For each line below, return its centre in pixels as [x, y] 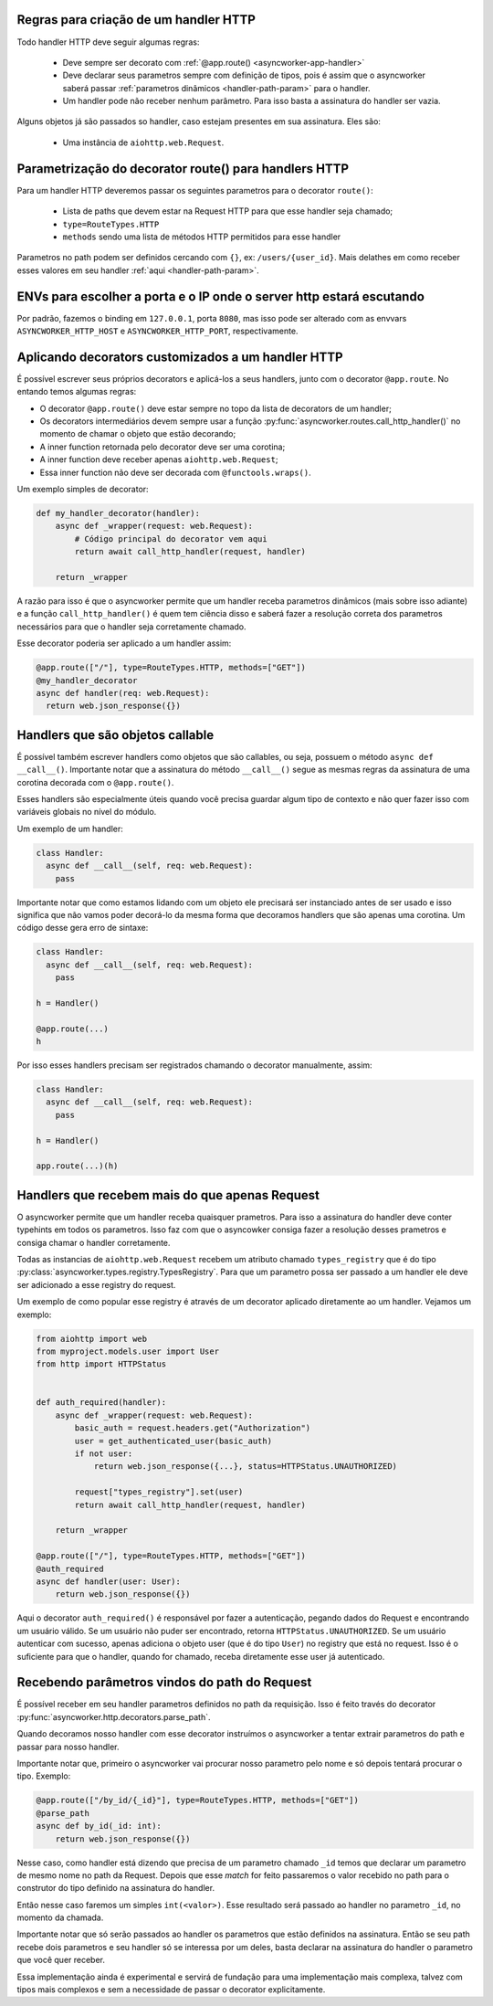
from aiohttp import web [92, 1339]
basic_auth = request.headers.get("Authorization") [193, 1428]
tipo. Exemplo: [44, 1776]
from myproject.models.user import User [127, 1351]
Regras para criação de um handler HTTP [136, 20]
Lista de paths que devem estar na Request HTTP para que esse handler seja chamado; [228, 211]
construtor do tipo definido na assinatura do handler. [115, 1888]
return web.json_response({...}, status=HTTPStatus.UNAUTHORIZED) [245, 1467]
